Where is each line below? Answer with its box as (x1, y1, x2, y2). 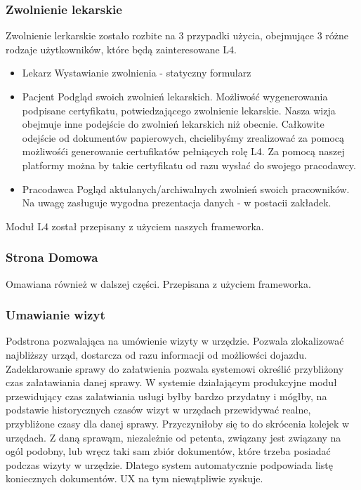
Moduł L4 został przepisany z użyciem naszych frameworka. (6, 218, 264, 233)
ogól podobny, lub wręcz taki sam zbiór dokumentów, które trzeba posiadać (6, 444, 331, 458)
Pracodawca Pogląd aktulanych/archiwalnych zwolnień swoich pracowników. (22, 181, 350, 196)
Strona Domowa (6, 249, 98, 266)
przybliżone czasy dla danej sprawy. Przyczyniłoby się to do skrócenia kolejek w (6, 416, 350, 430)
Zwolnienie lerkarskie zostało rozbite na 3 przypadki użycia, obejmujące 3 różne (6, 28, 349, 43)
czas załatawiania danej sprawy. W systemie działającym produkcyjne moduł (6, 375, 337, 390)
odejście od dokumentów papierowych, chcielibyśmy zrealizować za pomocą (22, 130, 345, 145)
